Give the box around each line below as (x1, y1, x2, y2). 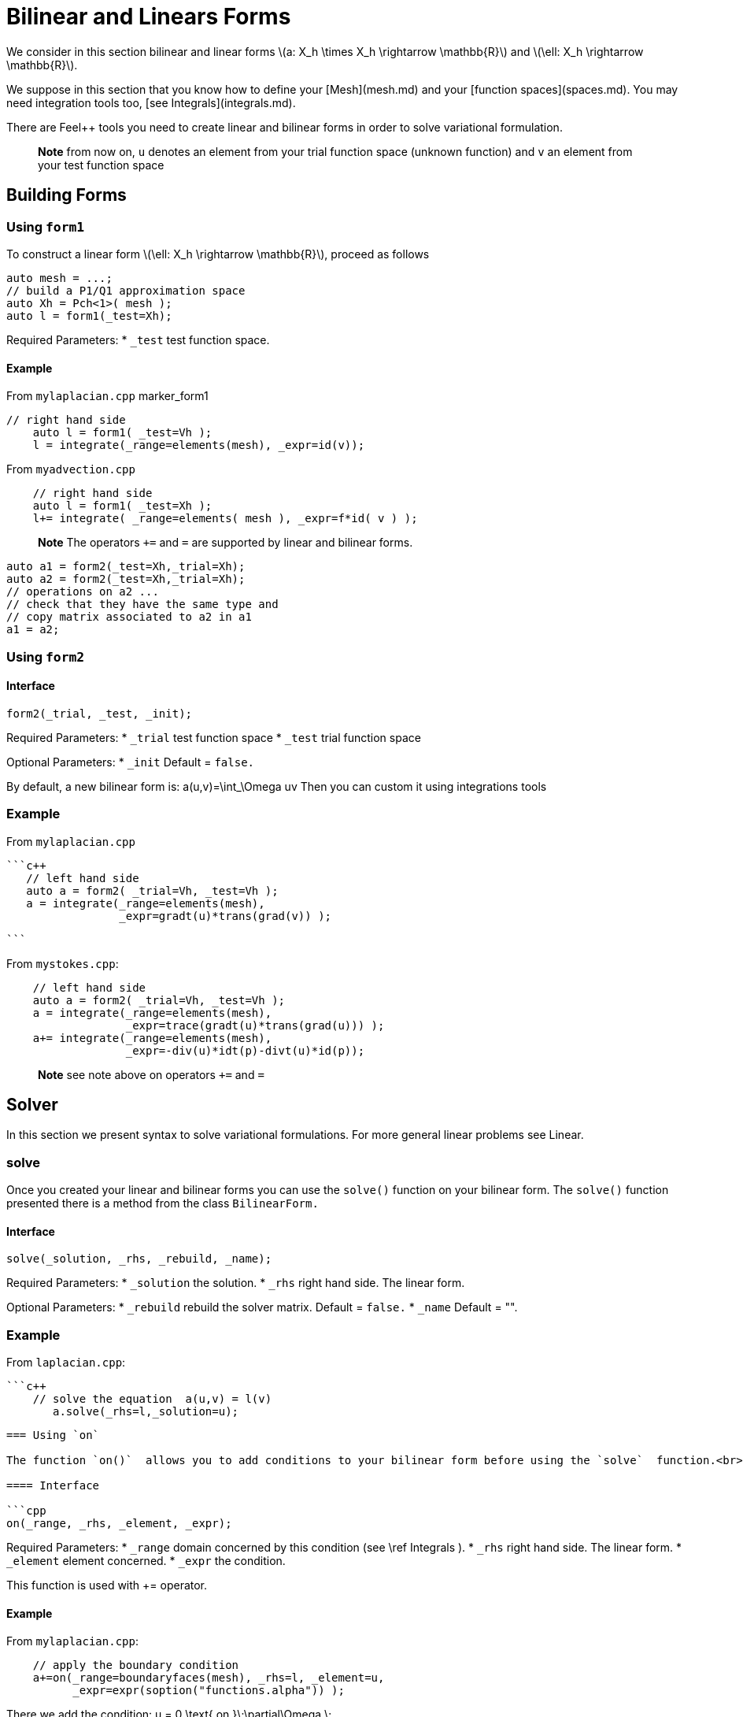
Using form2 (6, 648, 85, 665)
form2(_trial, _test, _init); (6, 706, 193, 720)
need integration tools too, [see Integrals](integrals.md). (6, 95, 296, 109)
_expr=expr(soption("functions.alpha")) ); (72, 1684, 345, 1697)
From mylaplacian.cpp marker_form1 (6, 389, 209, 403)
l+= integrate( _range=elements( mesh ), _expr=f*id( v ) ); (32, 512, 418, 525)
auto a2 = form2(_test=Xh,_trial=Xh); (6, 573, 246, 586)
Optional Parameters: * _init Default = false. (6, 755, 255, 769)
